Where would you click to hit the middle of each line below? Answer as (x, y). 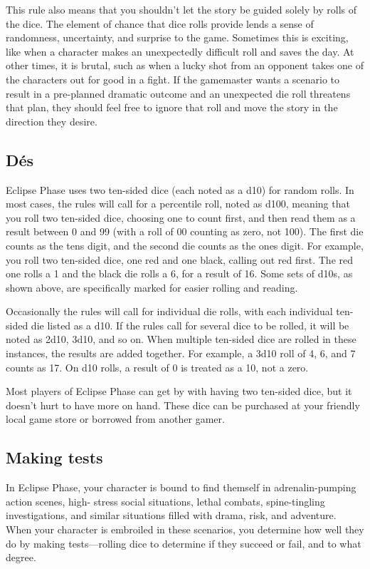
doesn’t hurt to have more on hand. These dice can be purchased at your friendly (183, 405)
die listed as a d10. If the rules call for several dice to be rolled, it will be (190, 325)
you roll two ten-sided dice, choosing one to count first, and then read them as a (181, 217)
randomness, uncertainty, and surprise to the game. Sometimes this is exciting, (177, 37)
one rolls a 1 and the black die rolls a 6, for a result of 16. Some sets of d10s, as (179, 273)
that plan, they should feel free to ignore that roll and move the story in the (172, 107)
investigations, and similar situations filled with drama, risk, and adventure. (171, 515)
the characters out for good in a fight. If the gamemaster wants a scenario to (173, 79)
